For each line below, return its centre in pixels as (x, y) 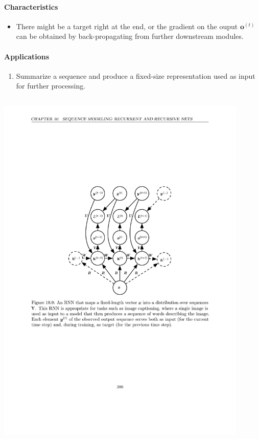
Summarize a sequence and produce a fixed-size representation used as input (136, 75)
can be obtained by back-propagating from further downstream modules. (130, 36)
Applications (27, 56)
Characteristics (31, 6)
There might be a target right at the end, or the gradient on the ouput (127, 26)
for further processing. (51, 86)
